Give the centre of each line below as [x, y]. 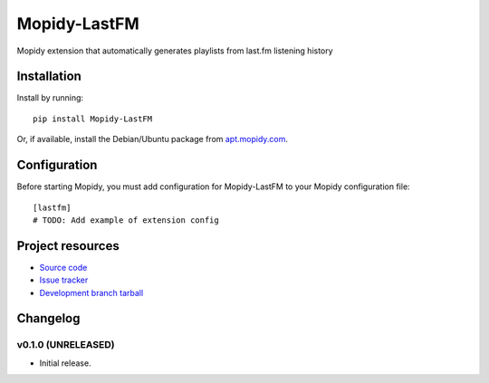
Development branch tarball [91, 292]
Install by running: [50, 98]
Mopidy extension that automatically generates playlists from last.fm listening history [175, 51]
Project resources [68, 246]
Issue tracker [64, 280]
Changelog [48, 318]
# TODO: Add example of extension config [126, 220]
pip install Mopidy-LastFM [93, 119]
